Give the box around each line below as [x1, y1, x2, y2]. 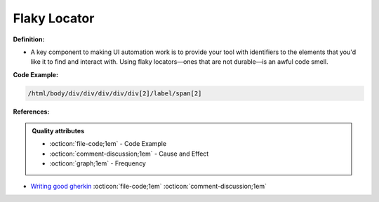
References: [13, 107, 50, 116]
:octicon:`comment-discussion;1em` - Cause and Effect [49, 149, 209, 158]
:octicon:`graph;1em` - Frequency [49, 159, 147, 168]
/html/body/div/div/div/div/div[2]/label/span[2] [27, 89, 202, 97]
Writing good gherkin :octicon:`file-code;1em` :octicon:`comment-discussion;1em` [30, 182, 267, 190]
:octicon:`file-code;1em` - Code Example [49, 140, 167, 148]
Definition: [13, 35, 45, 43]
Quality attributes [32, 127, 84, 135]
